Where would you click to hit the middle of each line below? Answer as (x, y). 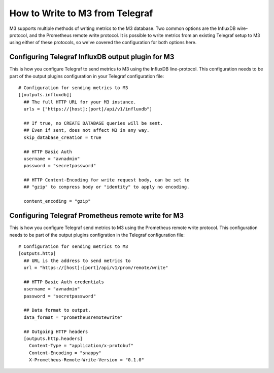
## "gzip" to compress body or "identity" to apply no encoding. (107, 187)
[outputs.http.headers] (53, 339)
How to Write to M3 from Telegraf (81, 13)
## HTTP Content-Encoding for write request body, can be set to (107, 180)
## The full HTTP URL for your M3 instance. (80, 102)
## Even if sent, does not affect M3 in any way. (87, 130)
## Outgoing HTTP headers (56, 331)
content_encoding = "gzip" (57, 201)
